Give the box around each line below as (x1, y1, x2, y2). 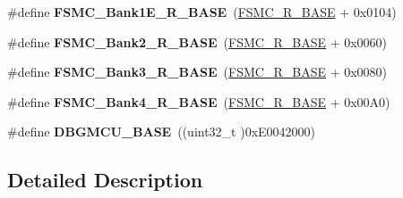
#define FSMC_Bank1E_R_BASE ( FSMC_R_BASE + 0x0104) (7, 3, 397, 21)
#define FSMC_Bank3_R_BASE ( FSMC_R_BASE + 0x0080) (7, 62, 388, 81)
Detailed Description (7, 166, 203, 194)
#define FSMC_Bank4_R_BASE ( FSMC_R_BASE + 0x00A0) (7, 92, 390, 111)
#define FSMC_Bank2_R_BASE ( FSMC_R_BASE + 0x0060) (7, 32, 388, 51)
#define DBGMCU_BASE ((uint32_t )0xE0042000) (7, 122, 316, 141)
